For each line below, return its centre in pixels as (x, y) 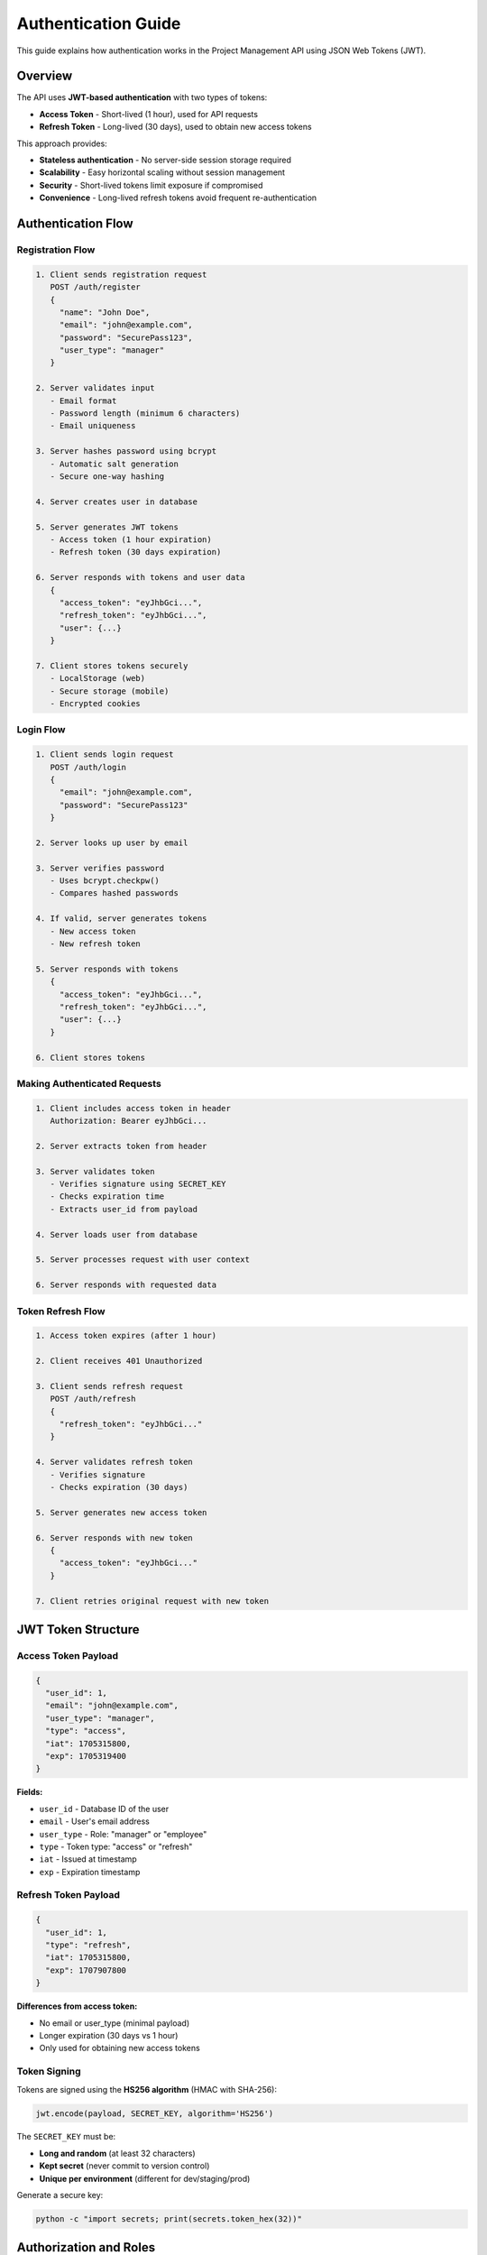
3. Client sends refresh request (110, 1386)
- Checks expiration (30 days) (119, 1487)
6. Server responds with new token (114, 1537)
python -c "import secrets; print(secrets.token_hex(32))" (169, 2219)
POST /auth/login (88, 767)
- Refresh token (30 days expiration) (136, 552)
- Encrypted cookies (96, 704)
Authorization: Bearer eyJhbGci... (129, 1121)
